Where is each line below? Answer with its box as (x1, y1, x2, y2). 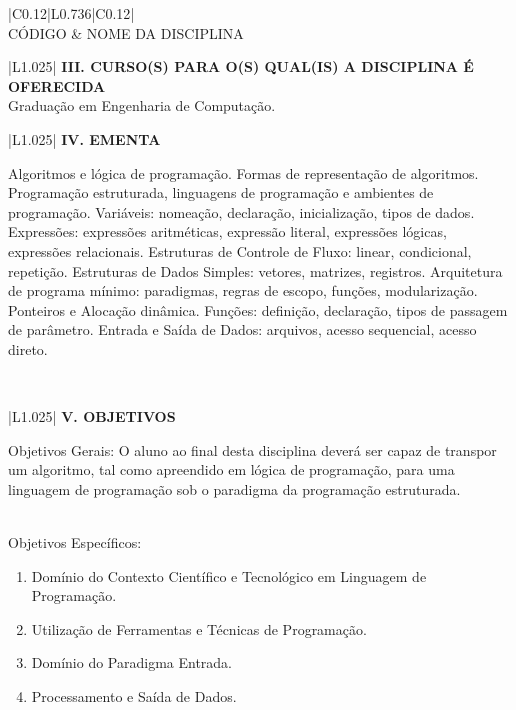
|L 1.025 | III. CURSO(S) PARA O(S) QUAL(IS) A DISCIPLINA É (8, 56, 474, 77)
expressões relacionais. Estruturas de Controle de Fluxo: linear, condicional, (8, 240, 472, 261)
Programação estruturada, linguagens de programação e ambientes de (8, 182, 434, 203)
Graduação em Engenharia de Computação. (8, 95, 276, 116)
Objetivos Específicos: (8, 532, 142, 553)
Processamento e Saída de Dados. (31, 686, 237, 707)
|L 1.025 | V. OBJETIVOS (8, 406, 176, 427)
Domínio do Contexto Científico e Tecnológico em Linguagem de (31, 565, 427, 586)
